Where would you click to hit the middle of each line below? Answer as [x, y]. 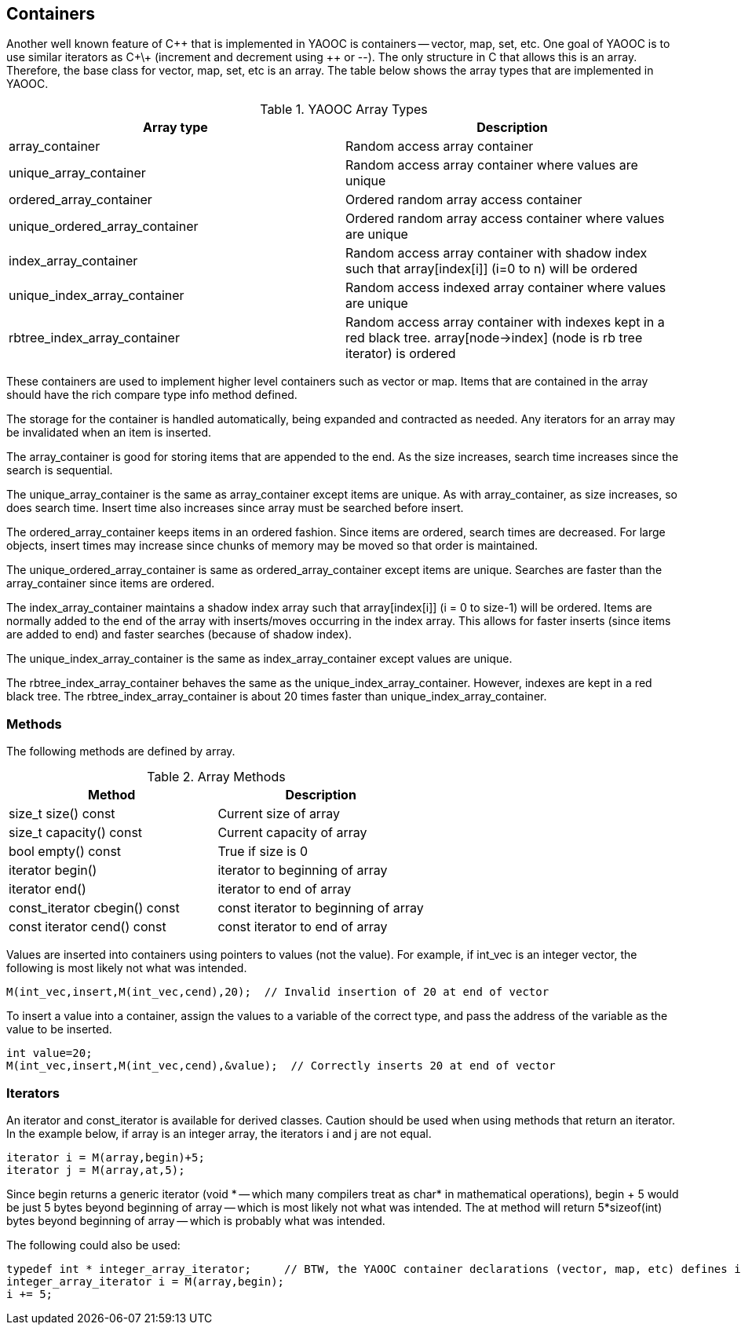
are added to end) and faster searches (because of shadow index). [179, 634]
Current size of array [279, 814]
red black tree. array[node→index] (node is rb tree [494, 338]
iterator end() [47, 889]
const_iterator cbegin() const [94, 908]
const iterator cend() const [88, 927]
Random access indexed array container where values [506, 288]
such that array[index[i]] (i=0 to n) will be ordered [492, 269]
